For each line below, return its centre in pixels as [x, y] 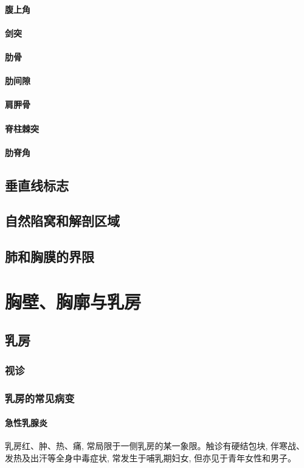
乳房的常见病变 [40, 398]
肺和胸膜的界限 [50, 257]
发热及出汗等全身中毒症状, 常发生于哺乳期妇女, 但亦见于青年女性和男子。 [151, 457]
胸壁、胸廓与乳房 [73, 301]
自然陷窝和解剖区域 [62, 221]
